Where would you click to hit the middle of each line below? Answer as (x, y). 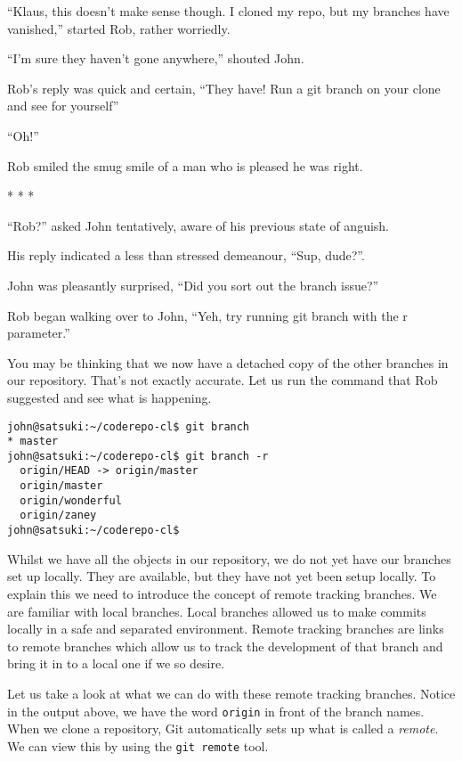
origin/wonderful (71, 500)
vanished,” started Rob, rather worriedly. (119, 28)
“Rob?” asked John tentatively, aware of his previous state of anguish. (199, 225)
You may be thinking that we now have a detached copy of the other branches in (228, 362)
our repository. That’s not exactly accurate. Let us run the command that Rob (223, 380)
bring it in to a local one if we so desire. (116, 663)
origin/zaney (58, 516)
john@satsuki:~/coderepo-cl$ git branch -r (138, 456)
